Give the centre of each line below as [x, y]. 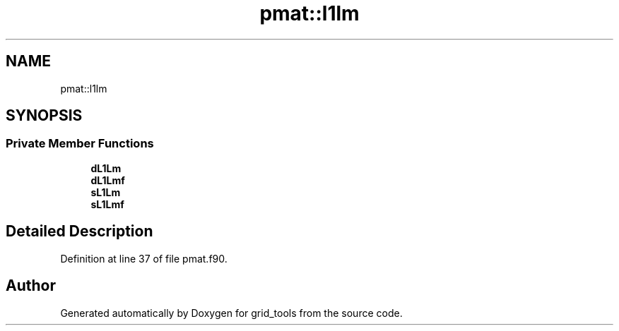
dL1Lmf [108, 180]
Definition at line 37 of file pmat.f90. [144, 258]
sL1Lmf [107, 204]
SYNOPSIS [44, 116]
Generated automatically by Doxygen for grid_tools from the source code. [231, 313]
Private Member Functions [80, 144]
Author [31, 286]
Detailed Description [79, 231]
